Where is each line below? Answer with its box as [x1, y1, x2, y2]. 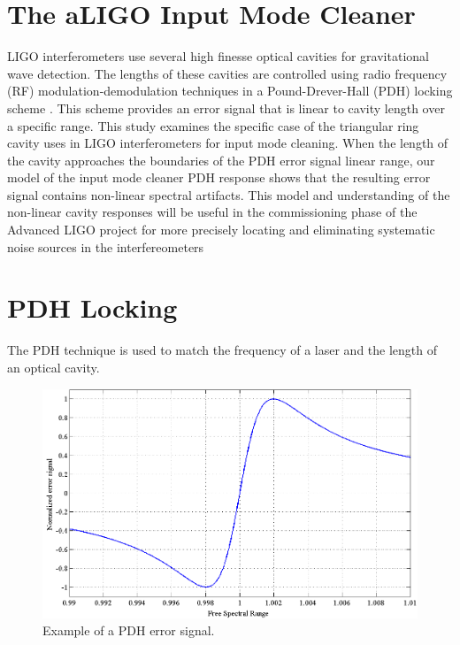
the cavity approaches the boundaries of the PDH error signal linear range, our [7, 150, 435, 169]
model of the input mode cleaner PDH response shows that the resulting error [7, 168, 431, 187]
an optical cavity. [7, 357, 100, 376]
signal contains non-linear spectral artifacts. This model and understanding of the [7, 185, 450, 203]
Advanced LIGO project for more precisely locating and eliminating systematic [7, 220, 435, 239]
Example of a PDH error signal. [42, 621, 215, 640]
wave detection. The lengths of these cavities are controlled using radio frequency [7, 64, 448, 82]
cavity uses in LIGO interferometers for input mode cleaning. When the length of [7, 134, 448, 152]
